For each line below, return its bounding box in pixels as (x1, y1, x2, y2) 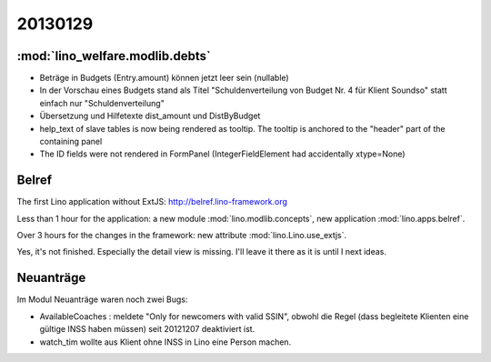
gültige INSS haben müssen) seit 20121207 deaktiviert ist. (39, 324, 256, 335)
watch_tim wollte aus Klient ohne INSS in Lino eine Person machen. (39, 337, 292, 347)
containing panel (39, 136, 103, 147)
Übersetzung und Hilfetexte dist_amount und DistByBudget (39, 110, 261, 122)
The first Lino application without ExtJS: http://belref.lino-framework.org (16, 196, 288, 207)
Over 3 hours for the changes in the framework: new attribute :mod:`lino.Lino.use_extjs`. (16, 230, 347, 241)
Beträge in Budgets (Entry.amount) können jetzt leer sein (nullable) (39, 73, 290, 84)
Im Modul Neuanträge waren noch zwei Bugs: (16, 294, 188, 305)
